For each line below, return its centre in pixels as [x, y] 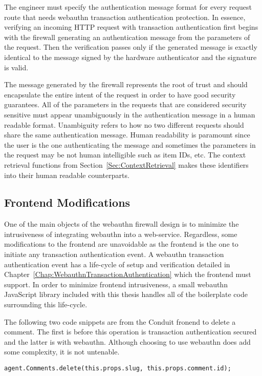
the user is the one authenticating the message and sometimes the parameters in [130, 144]
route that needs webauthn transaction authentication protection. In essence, [125, 17]
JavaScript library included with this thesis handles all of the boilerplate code [126, 294]
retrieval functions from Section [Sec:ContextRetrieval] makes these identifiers [126, 164]
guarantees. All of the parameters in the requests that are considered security [125, 104]
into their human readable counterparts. [67, 175]
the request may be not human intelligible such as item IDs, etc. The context [125, 155]
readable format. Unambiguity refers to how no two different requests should [124, 124]
